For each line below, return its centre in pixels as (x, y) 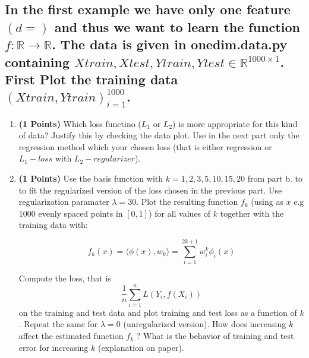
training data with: (53, 225)
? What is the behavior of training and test (215, 336)
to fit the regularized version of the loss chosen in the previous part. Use (150, 190)
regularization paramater (64, 202)
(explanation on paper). (141, 347)
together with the (252, 213)
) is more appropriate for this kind (235, 123)
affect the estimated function (71, 336)
